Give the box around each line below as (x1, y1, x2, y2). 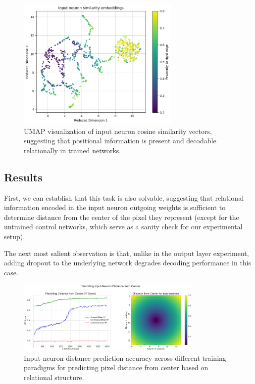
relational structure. (24, 372, 84, 382)
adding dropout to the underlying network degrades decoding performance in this (4, 257, 252, 268)
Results (4, 169, 43, 184)
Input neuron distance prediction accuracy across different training (24, 352, 226, 363)
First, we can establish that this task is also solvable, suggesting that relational (4, 192, 244, 203)
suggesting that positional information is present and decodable (24, 135, 216, 146)
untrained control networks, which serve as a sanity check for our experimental (4, 221, 243, 232)
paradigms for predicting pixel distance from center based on (24, 362, 208, 373)
